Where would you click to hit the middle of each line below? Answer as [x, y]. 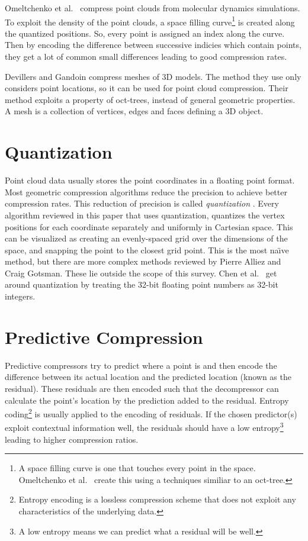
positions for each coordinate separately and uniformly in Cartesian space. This [149, 226]
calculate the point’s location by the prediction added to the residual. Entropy [147, 400]
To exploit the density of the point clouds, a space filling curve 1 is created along [150, 21]
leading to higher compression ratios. [72, 439]
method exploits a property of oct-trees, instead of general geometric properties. [150, 99]
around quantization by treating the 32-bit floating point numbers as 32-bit [142, 284]
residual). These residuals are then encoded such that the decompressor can [142, 388]
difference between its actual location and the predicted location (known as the [148, 377]
